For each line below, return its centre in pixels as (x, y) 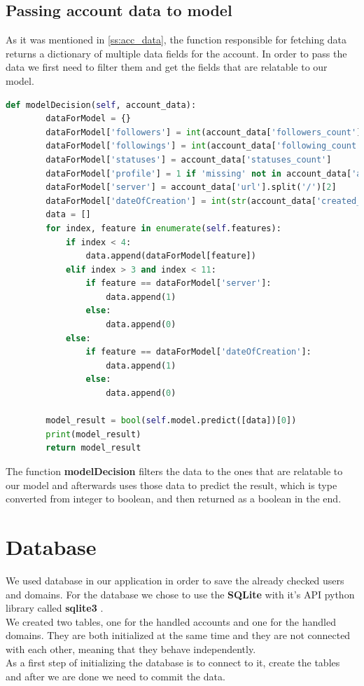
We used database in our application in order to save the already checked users (175, 580)
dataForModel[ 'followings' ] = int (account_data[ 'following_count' (204, 146)
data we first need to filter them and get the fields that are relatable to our (167, 67)
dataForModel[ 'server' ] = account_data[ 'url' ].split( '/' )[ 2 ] (191, 187)
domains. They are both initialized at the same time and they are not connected (178, 635)
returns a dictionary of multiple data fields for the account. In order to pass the (176, 53)
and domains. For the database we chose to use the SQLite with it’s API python (180, 594)
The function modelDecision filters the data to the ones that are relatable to (174, 471)
